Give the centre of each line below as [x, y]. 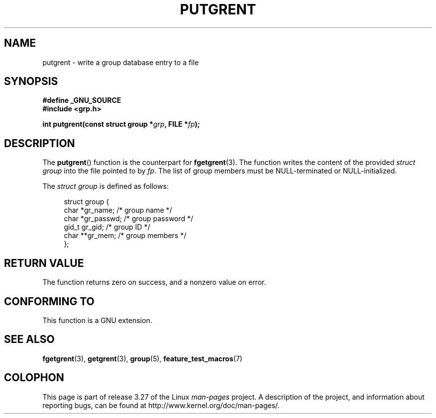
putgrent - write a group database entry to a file [121, 62]
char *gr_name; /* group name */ [118, 210]
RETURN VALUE [44, 263]
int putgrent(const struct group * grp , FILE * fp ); [121, 124]
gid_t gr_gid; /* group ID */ [107, 227]
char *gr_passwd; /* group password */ [129, 219]
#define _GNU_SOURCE [82, 100]
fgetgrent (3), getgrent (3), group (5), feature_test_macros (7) [142, 358]
